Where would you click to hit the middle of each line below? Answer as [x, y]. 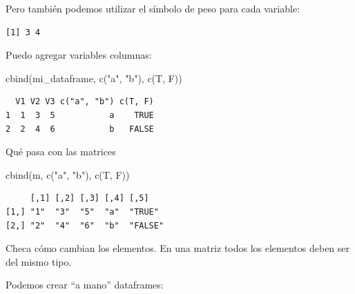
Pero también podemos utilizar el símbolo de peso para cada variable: [153, 8]
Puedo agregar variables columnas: [79, 55]
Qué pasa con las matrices [61, 151]
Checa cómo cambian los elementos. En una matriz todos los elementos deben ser [178, 248]
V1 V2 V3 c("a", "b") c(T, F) [85, 102]
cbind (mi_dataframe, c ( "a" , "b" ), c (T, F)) [94, 78]
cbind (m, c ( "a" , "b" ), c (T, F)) [68, 174]
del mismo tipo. [39, 261]
